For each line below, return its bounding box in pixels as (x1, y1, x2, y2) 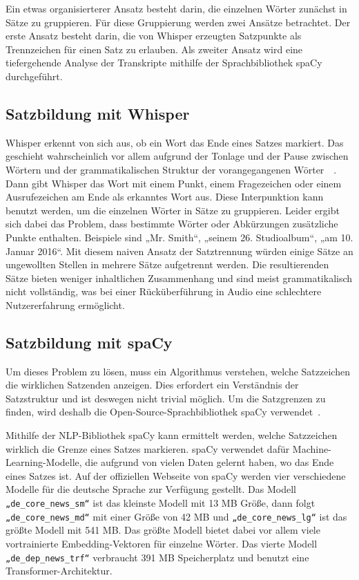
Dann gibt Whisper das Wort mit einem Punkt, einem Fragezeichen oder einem (6, 176, 342, 190)
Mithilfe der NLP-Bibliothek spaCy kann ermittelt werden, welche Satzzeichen (6, 428, 338, 442)
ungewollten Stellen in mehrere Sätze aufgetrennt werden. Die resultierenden (6, 257, 329, 272)
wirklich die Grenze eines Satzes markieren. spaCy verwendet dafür (6, 441, 290, 456)
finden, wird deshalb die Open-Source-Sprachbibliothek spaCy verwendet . (6, 404, 321, 419)
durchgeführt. (6, 68, 63, 83)
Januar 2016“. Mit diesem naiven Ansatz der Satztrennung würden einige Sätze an (6, 243, 353, 258)
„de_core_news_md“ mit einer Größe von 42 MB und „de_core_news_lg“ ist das (6, 509, 347, 523)
